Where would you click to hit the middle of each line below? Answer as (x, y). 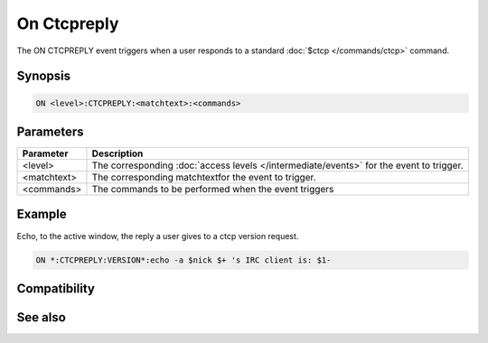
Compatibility (56, 288)
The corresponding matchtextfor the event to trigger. (204, 178)
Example (42, 214)
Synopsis (44, 76)
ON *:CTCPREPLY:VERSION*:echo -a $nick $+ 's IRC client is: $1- (183, 260)
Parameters (50, 131)
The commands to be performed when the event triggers (213, 190)
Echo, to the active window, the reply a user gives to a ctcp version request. (158, 236)
